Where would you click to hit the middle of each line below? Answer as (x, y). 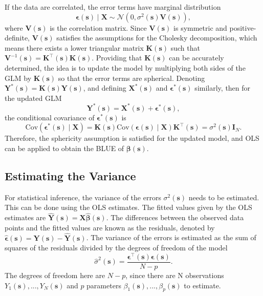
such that (185, 47)
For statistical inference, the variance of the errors (83, 197)
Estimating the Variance (70, 176)
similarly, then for (223, 88)
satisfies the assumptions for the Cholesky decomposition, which (157, 38)
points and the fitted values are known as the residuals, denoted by (110, 227)
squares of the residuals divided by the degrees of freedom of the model (116, 248)
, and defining (105, 88)
